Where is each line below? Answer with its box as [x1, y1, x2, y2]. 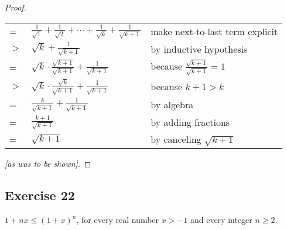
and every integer [190, 214, 252, 226]
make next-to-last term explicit [151, 24, 278, 38]
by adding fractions [151, 115, 230, 129]
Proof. [5, 1, 26, 13]
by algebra [151, 98, 194, 112]
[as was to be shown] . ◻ [5, 157, 91, 170]
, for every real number [76, 214, 159, 226]
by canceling [151, 132, 201, 146]
